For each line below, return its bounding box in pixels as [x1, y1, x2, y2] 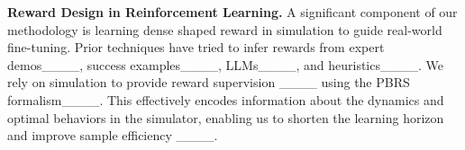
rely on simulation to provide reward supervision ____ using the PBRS [7, 73, 410, 92]
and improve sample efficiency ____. [7, 126, 218, 145]
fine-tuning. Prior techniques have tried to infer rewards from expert [7, 38, 385, 57]
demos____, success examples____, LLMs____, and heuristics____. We [7, 55, 443, 74]
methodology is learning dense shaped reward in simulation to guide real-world [7, 20, 442, 39]
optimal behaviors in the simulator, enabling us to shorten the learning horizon [7, 108, 444, 127]
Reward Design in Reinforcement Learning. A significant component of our [7, 3, 458, 21]
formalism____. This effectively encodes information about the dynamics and [7, 90, 444, 109]
